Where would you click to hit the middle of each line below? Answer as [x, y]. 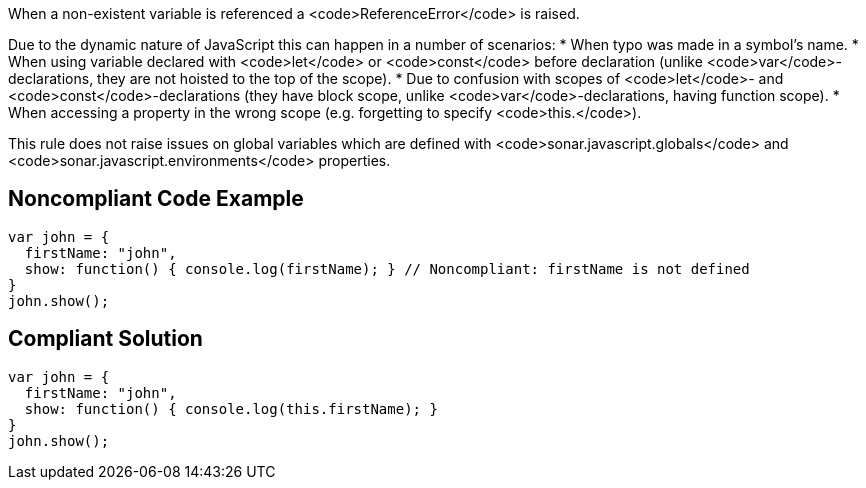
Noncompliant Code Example [156, 199]
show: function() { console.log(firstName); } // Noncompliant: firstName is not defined [387, 268]
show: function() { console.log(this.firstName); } [231, 408]
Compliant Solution [105, 339]
